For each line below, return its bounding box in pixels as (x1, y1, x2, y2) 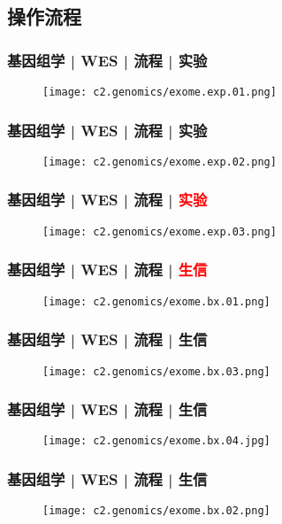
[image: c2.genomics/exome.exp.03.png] (42, 225, 277, 238)
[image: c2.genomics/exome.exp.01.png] (42, 86, 277, 98)
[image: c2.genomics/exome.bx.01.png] (42, 295, 271, 308)
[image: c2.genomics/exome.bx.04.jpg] (42, 435, 271, 448)
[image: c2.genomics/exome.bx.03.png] (42, 365, 271, 378)
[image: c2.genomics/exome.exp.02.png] (42, 155, 277, 168)
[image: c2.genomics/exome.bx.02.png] (42, 505, 271, 518)
